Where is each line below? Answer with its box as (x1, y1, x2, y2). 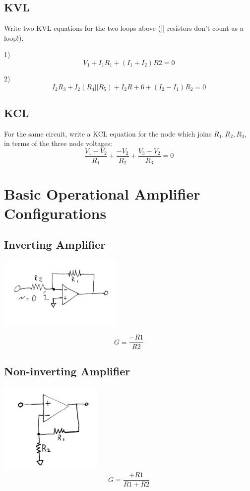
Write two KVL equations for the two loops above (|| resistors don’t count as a (4, 23, 244, 33)
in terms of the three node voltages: (4, 138, 112, 148)
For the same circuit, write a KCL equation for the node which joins (4, 128, 212, 139)
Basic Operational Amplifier (4, 183, 200, 204)
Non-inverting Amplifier (4, 363, 130, 378)
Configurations (4, 203, 107, 223)
